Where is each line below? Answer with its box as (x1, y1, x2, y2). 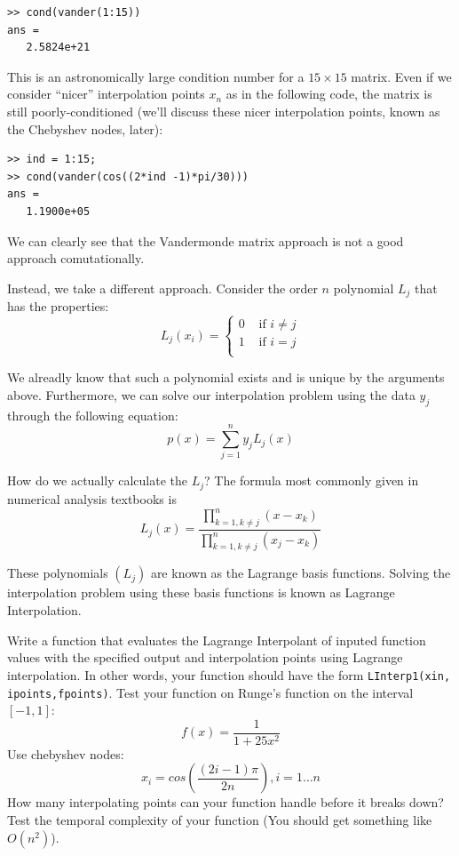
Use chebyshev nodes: (7, 744, 124, 763)
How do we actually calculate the (7, 471, 187, 490)
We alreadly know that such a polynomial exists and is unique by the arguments (7, 368, 445, 387)
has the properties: (7, 297, 109, 316)
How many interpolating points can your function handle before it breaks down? (7, 793, 444, 812)
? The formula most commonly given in (204, 471, 419, 490)
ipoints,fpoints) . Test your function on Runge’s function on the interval (7, 683, 414, 701)
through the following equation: (7, 405, 178, 424)
